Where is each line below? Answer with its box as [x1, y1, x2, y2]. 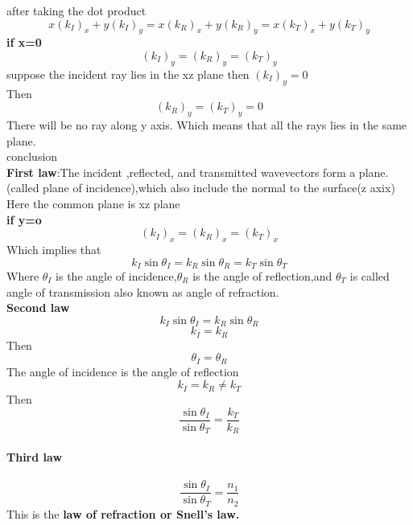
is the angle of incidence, [56, 267, 177, 284]
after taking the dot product [6, 2, 147, 18]
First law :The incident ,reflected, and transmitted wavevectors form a [6, 163, 356, 180]
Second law [6, 299, 70, 316]
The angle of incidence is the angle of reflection [6, 363, 239, 379]
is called [349, 267, 390, 284]
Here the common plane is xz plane [6, 195, 180, 211]
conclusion [6, 148, 58, 165]
